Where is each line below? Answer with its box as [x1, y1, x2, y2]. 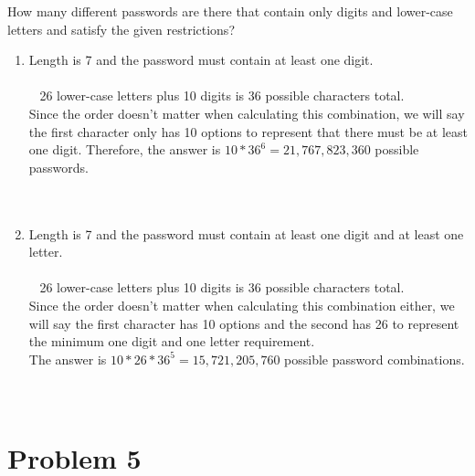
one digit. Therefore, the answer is [28, 140, 221, 159]
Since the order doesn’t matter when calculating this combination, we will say [28, 103, 465, 122]
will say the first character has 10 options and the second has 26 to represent [28, 313, 459, 333]
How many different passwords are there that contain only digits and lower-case [7, 2, 453, 20]
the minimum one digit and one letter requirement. [28, 332, 315, 351]
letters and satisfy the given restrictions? [7, 19, 235, 38]
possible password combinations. [284, 349, 465, 368]
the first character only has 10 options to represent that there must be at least [28, 122, 468, 141]
